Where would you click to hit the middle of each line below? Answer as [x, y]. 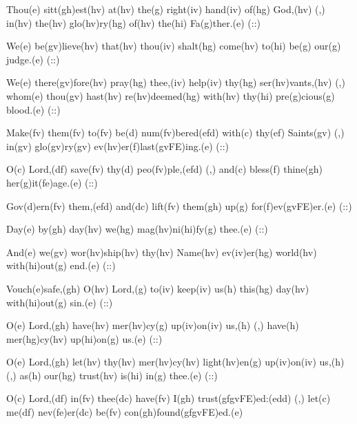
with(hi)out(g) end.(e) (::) [61, 265]
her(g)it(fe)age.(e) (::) [52, 182]
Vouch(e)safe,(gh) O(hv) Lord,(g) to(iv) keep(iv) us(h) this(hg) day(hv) [158, 288]
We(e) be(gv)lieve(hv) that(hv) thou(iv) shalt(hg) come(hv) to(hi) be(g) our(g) [174, 46]
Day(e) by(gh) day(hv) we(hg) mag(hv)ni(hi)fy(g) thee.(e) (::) [137, 229]
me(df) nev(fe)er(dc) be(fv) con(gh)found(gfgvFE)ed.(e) [125, 412]
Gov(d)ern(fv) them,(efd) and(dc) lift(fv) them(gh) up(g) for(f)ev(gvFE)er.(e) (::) [179, 205]
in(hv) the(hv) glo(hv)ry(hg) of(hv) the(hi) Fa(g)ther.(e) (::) [134, 22]
